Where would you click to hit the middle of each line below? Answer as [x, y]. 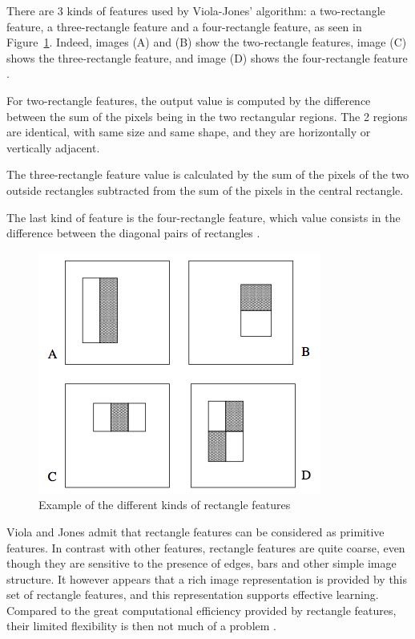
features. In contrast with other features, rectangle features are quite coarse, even [206, 547]
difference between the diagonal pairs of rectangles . [133, 233]
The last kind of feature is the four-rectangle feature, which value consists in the [203, 217]
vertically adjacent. [53, 147]
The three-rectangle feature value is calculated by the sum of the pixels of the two [208, 174]
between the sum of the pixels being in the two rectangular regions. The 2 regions [207, 116]
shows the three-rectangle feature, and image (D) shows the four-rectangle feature [207, 57]
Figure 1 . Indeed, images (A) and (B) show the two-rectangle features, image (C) [207, 42]
